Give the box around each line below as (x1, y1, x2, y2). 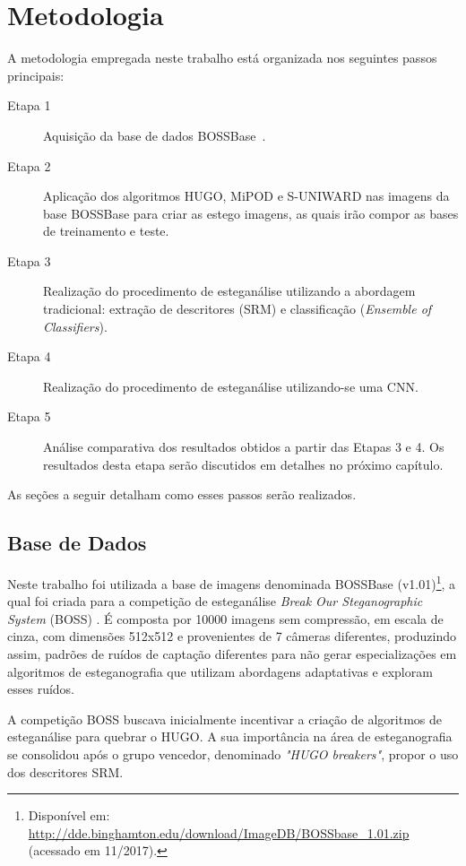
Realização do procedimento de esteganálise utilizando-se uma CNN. (43, 377, 419, 395)
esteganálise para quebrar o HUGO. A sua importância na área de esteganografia (7, 727, 453, 746)
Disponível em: (28, 806, 110, 825)
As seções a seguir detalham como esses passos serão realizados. (7, 485, 357, 504)
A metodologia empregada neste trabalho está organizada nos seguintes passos (7, 48, 437, 67)
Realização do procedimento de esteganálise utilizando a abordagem (43, 281, 416, 300)
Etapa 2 (7, 156, 51, 175)
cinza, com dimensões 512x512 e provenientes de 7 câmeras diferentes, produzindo (7, 627, 456, 645)
